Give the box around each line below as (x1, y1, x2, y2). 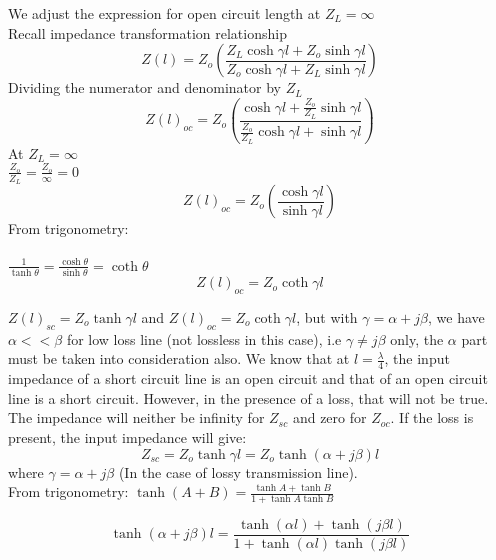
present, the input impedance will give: (8, 426, 247, 447)
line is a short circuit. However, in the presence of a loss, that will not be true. (8, 387, 489, 408)
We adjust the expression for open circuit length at (8, 3, 321, 23)
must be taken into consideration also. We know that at (8, 348, 350, 369)
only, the (390, 328, 444, 349)
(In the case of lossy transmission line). (118, 461, 358, 482)
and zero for (292, 407, 367, 428)
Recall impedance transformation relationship (8, 22, 287, 43)
